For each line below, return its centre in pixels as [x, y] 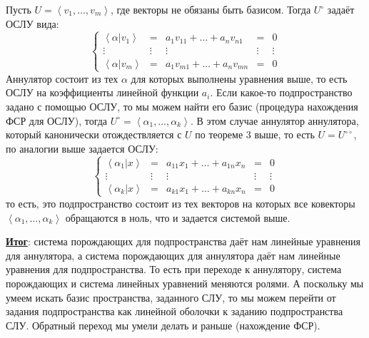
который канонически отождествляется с [94, 134]
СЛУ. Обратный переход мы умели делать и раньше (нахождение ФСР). [163, 325]
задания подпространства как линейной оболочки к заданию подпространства [175, 311]
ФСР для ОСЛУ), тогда [57, 120]
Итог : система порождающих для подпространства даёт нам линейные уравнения [183, 241]
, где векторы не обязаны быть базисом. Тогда [211, 9]
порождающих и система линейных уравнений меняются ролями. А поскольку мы [185, 283]
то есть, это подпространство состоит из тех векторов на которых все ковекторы [181, 203]
